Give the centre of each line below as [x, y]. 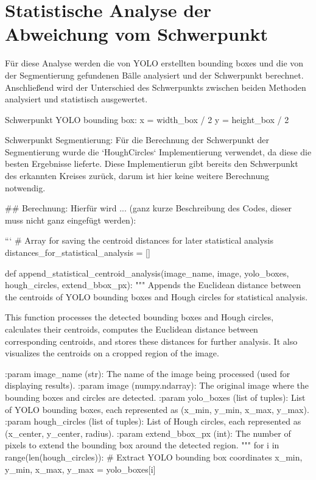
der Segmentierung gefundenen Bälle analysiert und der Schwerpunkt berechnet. [154, 75]
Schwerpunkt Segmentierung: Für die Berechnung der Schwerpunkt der [137, 140]
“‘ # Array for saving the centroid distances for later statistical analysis [139, 240]
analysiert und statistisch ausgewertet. [76, 99]
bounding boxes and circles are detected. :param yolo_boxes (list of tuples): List [155, 397]
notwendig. [25, 187]
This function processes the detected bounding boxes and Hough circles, [139, 317]
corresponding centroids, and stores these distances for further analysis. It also [151, 341]
